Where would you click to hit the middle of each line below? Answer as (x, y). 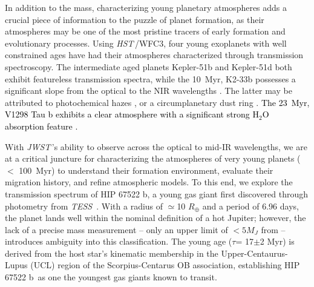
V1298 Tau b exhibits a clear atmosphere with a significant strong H (132, 114)
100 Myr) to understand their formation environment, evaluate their (146, 170)
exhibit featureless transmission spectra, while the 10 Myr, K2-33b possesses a (150, 78)
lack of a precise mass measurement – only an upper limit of (116, 229)
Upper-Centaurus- (254, 253)
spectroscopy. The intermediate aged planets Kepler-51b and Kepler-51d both (149, 66)
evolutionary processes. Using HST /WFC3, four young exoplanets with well (146, 43)
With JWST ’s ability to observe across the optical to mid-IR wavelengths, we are (156, 146)
